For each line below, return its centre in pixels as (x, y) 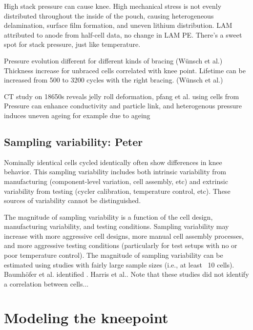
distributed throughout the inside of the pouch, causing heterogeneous (109, 15)
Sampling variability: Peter (74, 141)
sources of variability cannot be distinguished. (73, 200)
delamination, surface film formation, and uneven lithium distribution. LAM (118, 25)
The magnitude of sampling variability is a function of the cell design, (108, 217)
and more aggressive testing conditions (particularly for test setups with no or (121, 245)
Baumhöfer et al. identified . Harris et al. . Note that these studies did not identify (126, 274)
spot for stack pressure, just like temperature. (72, 44)
